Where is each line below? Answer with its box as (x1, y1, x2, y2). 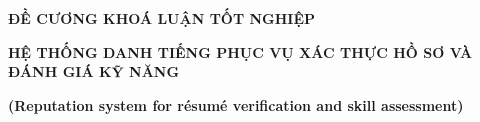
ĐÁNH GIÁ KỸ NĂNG (8, 61, 180, 82)
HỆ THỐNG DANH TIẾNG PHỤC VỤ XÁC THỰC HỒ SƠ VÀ (8, 41, 473, 62)
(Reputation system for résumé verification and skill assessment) (8, 94, 464, 115)
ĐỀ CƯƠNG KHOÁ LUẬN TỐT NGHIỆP (8, 8, 316, 28)
